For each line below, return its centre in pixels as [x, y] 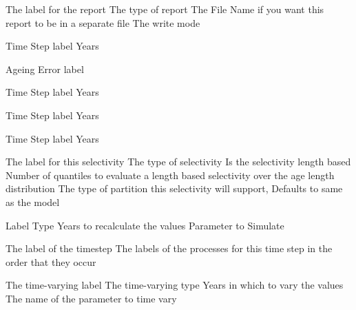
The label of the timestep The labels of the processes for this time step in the [169, 248]
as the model [33, 201]
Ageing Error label [45, 69]
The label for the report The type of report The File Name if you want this [165, 9]
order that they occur [51, 261]
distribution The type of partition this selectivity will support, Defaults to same [174, 188]
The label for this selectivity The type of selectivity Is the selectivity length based [178, 162]
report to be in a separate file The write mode [103, 22]
